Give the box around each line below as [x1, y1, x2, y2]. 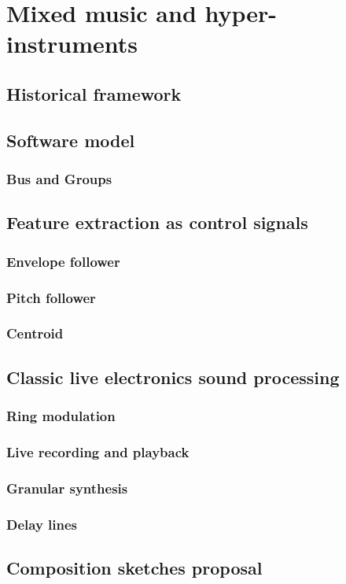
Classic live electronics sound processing [6, 364, 340, 389]
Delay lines [6, 514, 78, 534]
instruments [6, 28, 138, 60]
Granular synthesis [6, 478, 128, 497]
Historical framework [6, 81, 182, 105]
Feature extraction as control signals [6, 210, 308, 235]
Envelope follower [6, 251, 120, 271]
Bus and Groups [6, 169, 112, 189]
